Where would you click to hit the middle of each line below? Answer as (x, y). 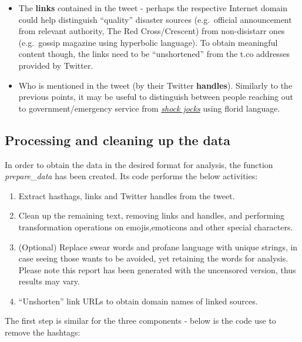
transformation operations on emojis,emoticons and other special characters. (156, 227)
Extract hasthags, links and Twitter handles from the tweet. (127, 195)
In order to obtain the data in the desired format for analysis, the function (139, 164)
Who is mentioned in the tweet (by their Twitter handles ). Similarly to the (155, 85)
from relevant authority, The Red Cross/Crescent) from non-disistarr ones (152, 31)
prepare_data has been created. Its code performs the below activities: (131, 176)
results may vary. (49, 281)
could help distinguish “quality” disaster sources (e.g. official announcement (155, 19)
